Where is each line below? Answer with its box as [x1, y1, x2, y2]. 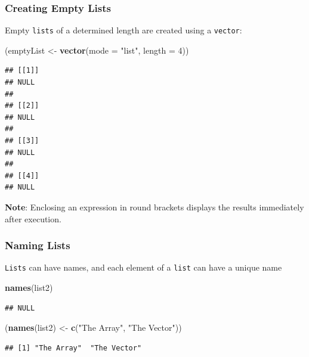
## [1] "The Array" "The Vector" [5, 343, 142, 352]
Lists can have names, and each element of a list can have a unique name [5, 261, 282, 274]
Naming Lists [5, 238, 70, 253]
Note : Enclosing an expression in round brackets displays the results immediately [5, 201, 304, 213]
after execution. [5, 212, 61, 225]
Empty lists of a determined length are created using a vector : [5, 24, 242, 36]
